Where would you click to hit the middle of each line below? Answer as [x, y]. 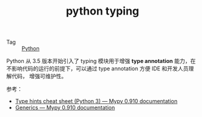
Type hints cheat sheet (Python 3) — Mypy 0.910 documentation [96, 101]
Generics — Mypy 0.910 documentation [65, 108]
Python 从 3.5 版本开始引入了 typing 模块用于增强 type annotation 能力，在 [101, 61]
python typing [103, 11]
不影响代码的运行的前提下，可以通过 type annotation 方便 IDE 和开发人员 [98, 69]
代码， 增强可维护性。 [39, 76]
